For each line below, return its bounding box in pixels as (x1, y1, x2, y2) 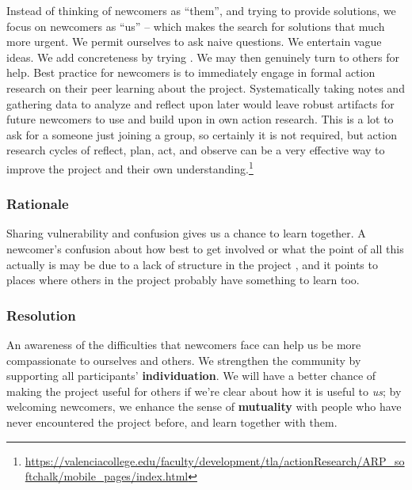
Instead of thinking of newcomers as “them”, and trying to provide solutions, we (6, 2, 396, 18)
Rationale (6, 194, 69, 214)
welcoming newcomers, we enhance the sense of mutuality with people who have (6, 398, 402, 415)
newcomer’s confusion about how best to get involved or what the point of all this (6, 241, 404, 256)
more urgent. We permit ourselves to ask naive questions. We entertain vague (6, 33, 382, 50)
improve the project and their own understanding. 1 (6, 158, 254, 177)
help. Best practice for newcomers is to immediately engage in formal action (6, 64, 376, 81)
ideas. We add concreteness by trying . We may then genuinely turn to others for (6, 48, 399, 65)
